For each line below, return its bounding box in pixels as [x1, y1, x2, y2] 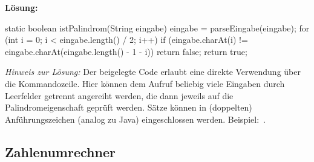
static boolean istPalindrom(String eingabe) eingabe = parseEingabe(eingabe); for [5, 21, 310, 34]
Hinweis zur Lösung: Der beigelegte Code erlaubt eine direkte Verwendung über [5, 65, 301, 78]
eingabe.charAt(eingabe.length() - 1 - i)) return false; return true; [5, 45, 247, 57]
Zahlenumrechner [5, 142, 116, 161]
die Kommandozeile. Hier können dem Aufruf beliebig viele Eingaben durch [5, 77, 285, 89]
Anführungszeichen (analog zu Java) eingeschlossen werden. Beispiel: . [5, 112, 266, 125]
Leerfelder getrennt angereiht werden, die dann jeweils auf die [5, 89, 234, 102]
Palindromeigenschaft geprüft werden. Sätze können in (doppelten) [5, 101, 252, 114]
